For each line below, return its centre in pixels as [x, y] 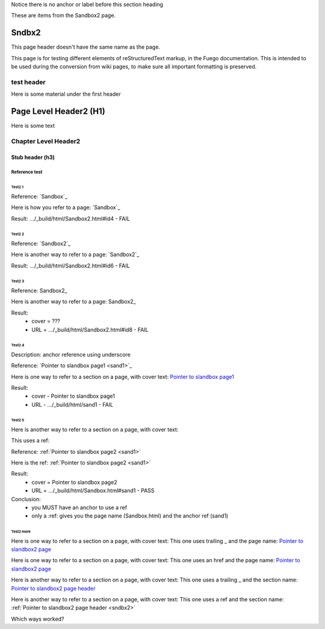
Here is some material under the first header [66, 94]
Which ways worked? [38, 619]
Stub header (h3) [33, 157]
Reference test [27, 172]
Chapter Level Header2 [46, 141]
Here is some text [33, 126]
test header [28, 82]
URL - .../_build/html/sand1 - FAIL [73, 404]
